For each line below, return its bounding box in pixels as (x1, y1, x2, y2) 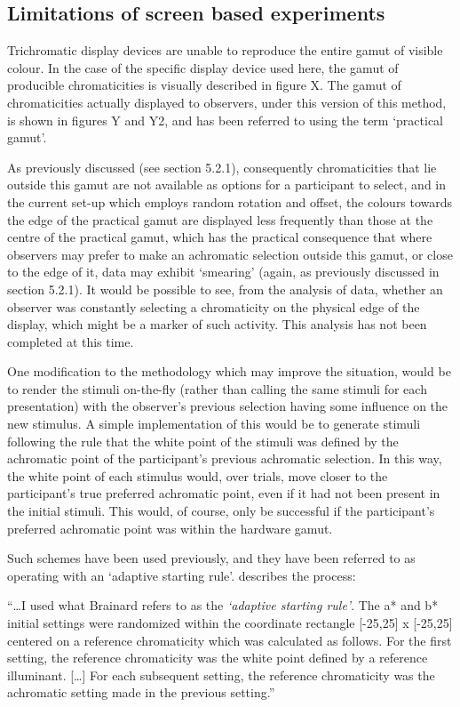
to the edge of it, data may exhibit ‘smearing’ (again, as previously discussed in (7, 262, 440, 281)
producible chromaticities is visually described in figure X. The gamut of (7, 76, 401, 94)
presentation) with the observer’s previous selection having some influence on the (7, 397, 448, 415)
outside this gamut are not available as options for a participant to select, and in (7, 175, 447, 194)
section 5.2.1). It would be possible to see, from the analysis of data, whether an (7, 279, 443, 298)
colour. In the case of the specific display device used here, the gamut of (7, 58, 399, 76)
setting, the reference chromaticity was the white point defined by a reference (7, 648, 428, 667)
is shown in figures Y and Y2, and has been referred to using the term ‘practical (7, 110, 444, 129)
